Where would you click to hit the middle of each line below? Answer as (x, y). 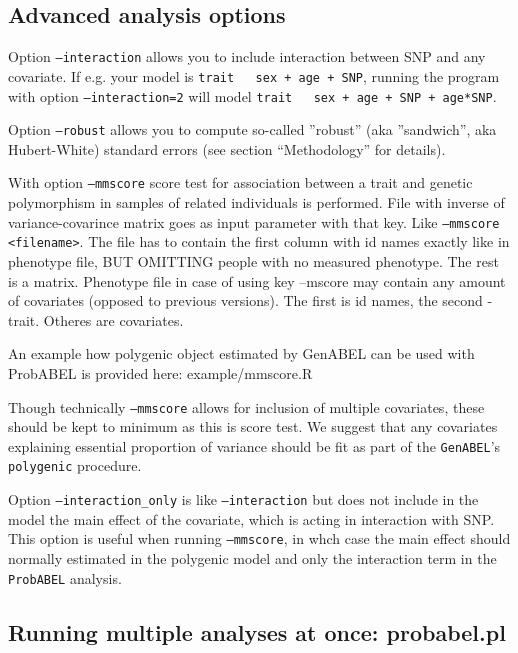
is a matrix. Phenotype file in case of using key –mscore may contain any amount (257, 280)
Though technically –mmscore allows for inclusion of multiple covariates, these (246, 406)
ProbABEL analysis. (65, 577)
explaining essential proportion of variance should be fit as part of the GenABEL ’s (254, 445)
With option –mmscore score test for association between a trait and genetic (240, 182)
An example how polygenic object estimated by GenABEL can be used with (241, 353)
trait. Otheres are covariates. (96, 319)
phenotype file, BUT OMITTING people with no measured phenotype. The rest (253, 260)
